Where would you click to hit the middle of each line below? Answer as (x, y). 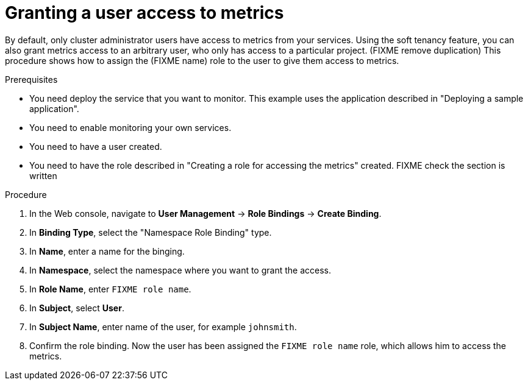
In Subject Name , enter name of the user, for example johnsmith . (163, 327)
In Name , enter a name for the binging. (107, 251)
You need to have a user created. (96, 146)
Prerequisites (31, 79)
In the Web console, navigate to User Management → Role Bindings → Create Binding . (205, 213)
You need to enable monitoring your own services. (130, 127)
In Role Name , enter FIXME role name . (110, 289)
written (43, 175)
